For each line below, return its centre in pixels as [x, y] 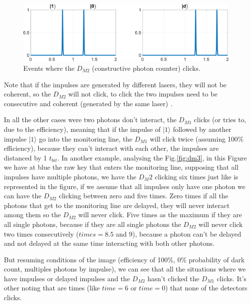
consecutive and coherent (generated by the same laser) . [88, 103]
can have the [23, 196]
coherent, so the [27, 94]
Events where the [49, 68]
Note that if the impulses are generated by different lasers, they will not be [115, 84]
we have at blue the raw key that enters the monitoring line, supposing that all [121, 167]
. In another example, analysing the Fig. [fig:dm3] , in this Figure [152, 157]
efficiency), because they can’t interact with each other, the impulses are [111, 148]
